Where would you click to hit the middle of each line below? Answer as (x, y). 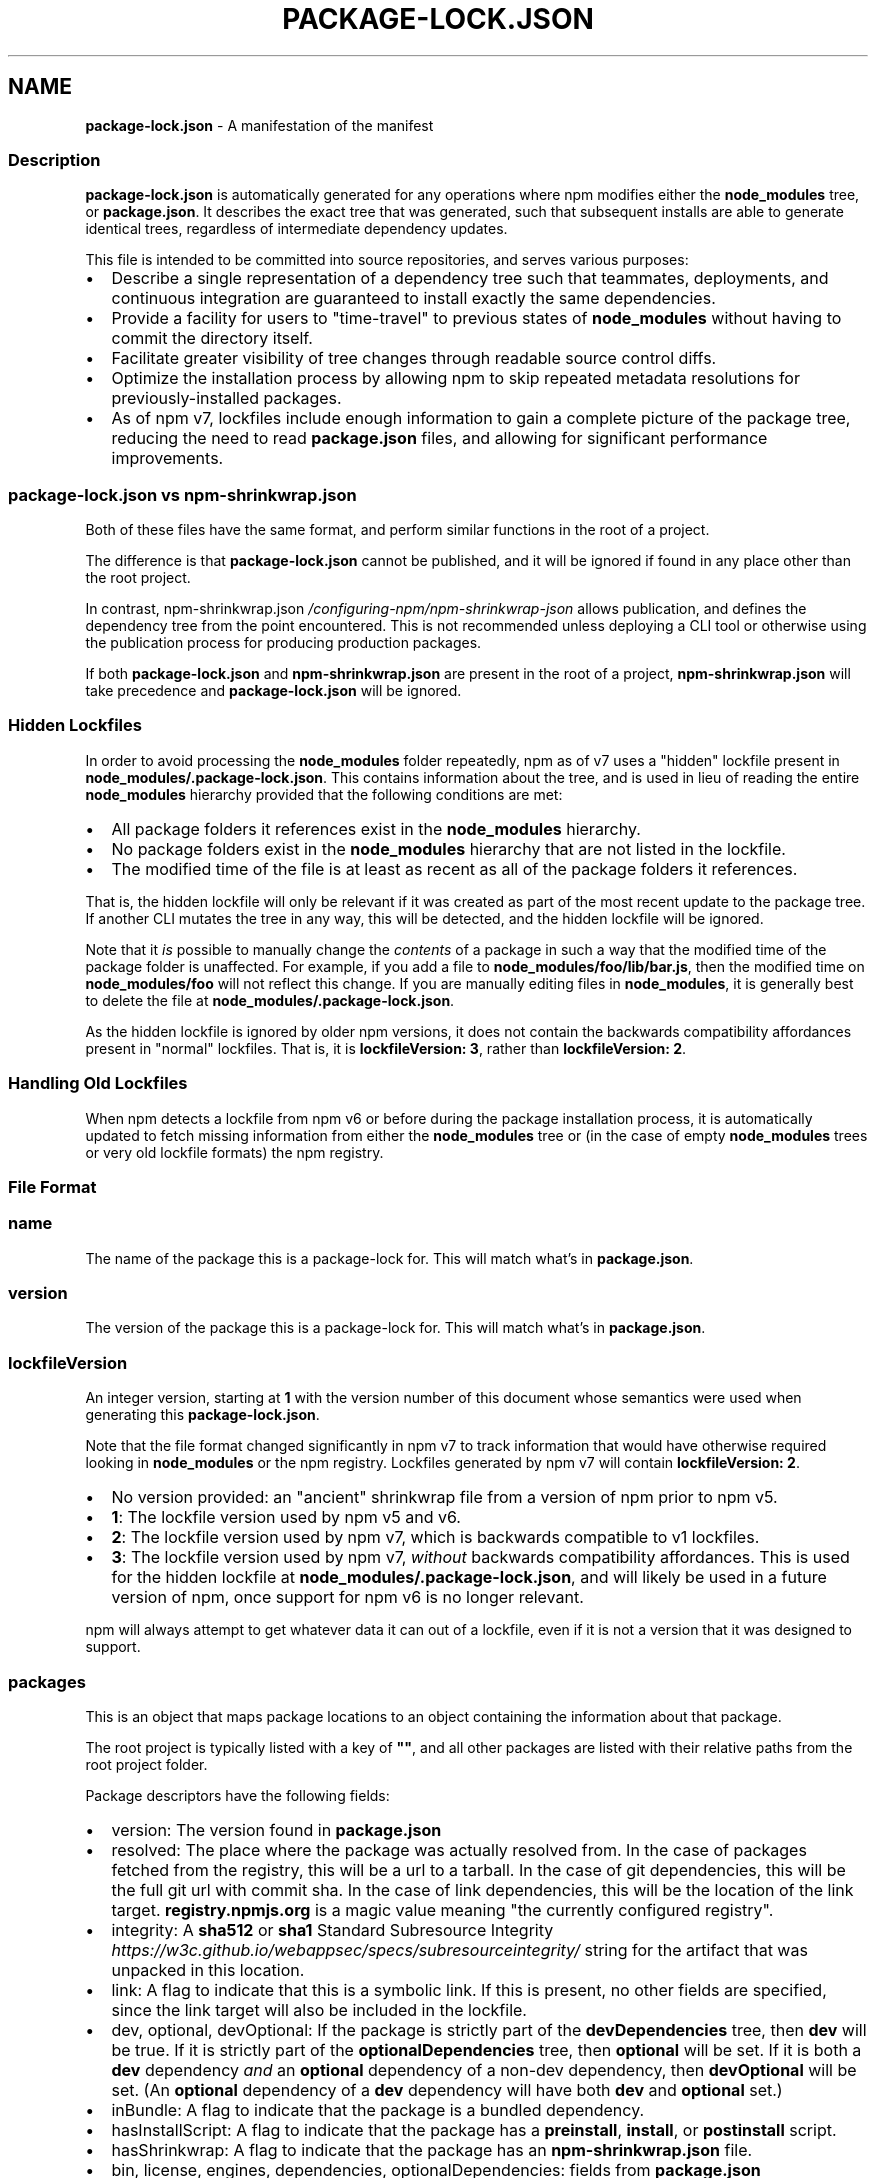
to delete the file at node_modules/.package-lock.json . (270, 1000)
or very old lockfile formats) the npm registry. (234, 1152)
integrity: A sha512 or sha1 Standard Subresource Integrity (332, 1929)
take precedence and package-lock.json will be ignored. (273, 691)
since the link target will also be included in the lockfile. (319, 2009)
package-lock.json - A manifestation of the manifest (259, 125)
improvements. (167, 458)
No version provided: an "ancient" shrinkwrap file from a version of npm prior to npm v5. (444, 1497)
